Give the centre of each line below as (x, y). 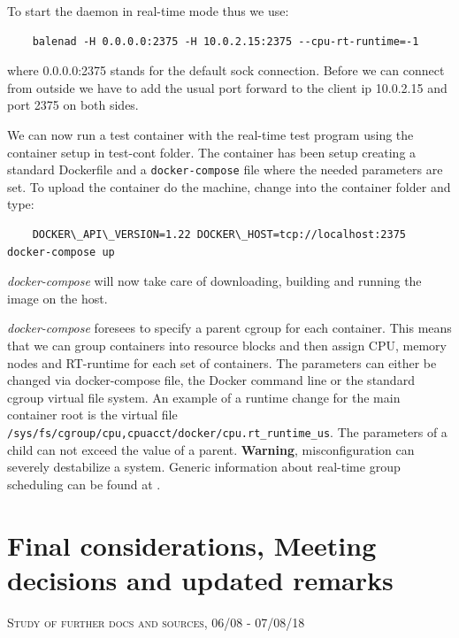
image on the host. (57, 298)
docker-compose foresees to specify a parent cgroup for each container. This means (229, 328)
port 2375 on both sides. (73, 105)
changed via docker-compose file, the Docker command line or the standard (211, 380)
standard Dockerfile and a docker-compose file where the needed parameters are (225, 169)
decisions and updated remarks (200, 579)
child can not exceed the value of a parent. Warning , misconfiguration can (211, 449)
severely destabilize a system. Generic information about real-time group (204, 467)
